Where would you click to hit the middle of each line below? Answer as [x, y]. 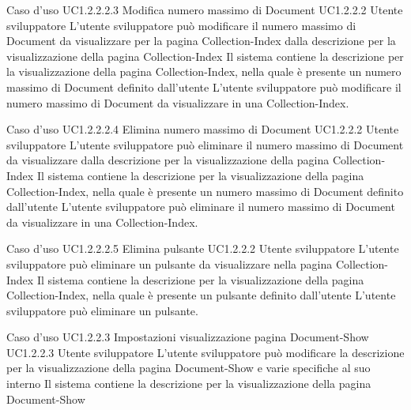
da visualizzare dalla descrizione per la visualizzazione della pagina [168, 160]
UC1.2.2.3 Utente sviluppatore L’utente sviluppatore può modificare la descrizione [205, 352]
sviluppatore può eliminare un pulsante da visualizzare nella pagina [170, 263]
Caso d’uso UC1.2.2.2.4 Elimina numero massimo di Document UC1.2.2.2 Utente [203, 129]
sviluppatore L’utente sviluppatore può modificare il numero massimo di [181, 25]
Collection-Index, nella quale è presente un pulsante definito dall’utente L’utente [201, 295]
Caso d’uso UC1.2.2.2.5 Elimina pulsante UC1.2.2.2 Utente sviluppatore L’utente [203, 248]
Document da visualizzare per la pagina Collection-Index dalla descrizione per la [201, 41]
